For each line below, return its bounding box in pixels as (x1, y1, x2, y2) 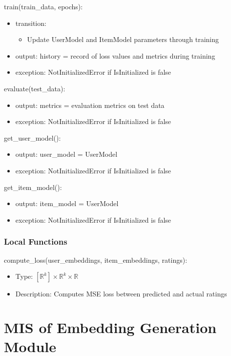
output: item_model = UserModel (15, 198, 119, 209)
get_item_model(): (4, 182, 62, 192)
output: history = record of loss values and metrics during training (15, 50, 215, 61)
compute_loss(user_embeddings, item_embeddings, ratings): (4, 254, 188, 265)
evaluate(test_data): (4, 83, 65, 93)
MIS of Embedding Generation (4, 317, 217, 337)
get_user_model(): (4, 132, 61, 143)
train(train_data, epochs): (4, 1, 83, 11)
